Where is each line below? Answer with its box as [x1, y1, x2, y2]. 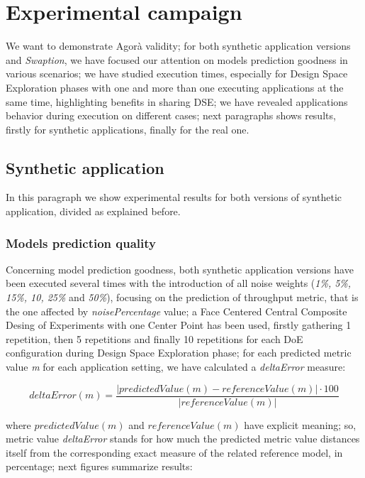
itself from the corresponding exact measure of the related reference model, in [6, 445, 343, 460]
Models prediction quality [6, 234, 156, 251]
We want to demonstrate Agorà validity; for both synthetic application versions [6, 38, 351, 53]
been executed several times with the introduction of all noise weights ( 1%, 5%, [6, 276, 352, 290]
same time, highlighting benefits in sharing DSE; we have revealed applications [6, 94, 348, 109]
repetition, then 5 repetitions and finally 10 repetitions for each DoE [6, 331, 303, 346]
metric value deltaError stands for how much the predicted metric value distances [6, 431, 360, 446]
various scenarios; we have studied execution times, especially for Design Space [6, 66, 348, 81]
